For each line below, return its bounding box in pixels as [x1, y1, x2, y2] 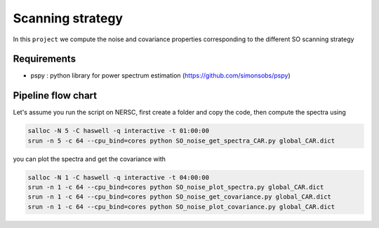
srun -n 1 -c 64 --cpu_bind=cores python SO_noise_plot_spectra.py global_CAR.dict [27, 183, 324, 192]
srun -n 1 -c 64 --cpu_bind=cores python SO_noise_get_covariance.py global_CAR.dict [27, 193, 331, 201]
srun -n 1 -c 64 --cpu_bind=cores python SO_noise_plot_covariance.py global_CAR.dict [27, 203, 335, 211]
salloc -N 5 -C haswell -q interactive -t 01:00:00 [27, 127, 210, 135]
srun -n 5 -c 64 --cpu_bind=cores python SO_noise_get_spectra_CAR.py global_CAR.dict [27, 136, 335, 145]
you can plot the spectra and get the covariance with [13, 155, 166, 163]
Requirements [13, 53, 77, 65]
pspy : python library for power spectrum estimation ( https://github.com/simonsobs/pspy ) [30, 71, 291, 80]
